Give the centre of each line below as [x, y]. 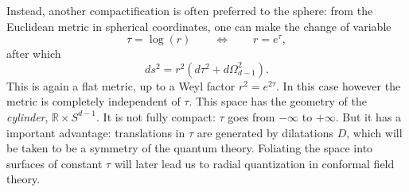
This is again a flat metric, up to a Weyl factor [121, 85]
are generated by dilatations [265, 132]
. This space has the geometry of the [278, 101]
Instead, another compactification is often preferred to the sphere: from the [190, 10]
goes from [251, 116]
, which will [374, 132]
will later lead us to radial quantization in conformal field [254, 163]
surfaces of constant [55, 163]
